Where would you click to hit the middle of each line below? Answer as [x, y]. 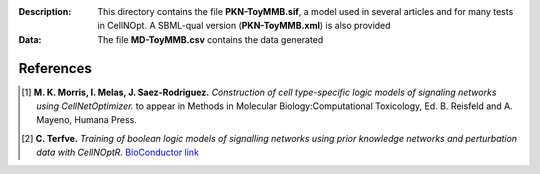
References [55, 68]
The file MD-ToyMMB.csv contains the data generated [210, 39]
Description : [45, 11]
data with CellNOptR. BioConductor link [118, 152]
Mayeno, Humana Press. [86, 120]
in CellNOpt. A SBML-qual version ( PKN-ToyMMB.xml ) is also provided [244, 26]
